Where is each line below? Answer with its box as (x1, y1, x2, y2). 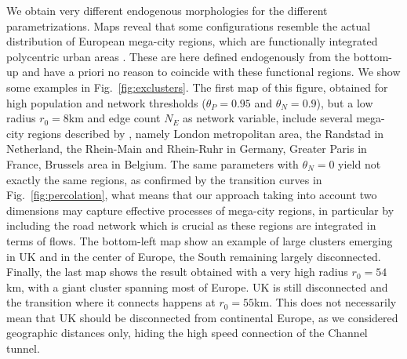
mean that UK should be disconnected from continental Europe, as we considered (6, 309, 398, 325)
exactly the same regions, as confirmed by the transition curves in (6, 171, 322, 187)
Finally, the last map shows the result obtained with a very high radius (6, 263, 348, 280)
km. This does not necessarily (254, 294, 397, 310)
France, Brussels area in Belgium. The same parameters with (6, 155, 299, 172)
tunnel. (6, 340, 40, 357)
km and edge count (68, 110, 161, 126)
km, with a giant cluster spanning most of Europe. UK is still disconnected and (6, 278, 388, 295)
